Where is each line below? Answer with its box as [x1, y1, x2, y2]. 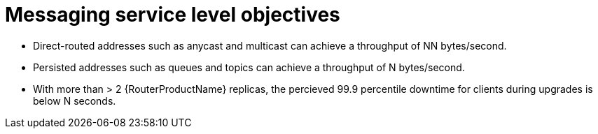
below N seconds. [33, 94, 116, 107]
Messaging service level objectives [5, 3, 340, 27]
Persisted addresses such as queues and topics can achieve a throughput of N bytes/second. [33, 61, 465, 73]
